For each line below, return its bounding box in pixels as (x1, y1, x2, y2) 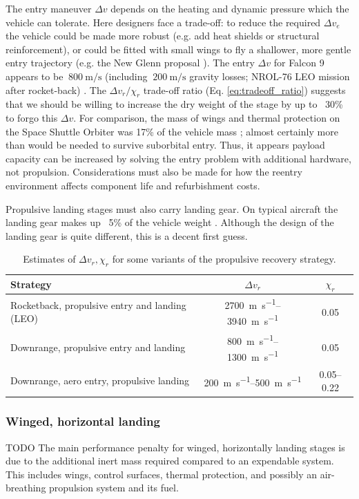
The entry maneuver (6, 1, 92, 15)
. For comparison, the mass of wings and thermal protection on (73, 110, 340, 124)
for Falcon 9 (273, 55, 324, 70)
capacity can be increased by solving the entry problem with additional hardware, (6, 151, 351, 165)
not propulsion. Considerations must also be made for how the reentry (6, 164, 302, 179)
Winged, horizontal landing (6, 413, 160, 430)
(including (105, 68, 148, 83)
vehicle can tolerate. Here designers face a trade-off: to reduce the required (6, 15, 321, 29)
